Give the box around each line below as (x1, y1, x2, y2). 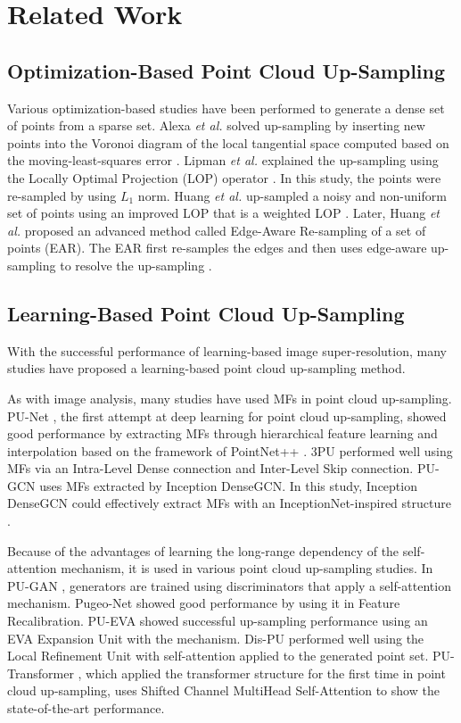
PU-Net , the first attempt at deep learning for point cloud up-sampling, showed (7, 406, 447, 425)
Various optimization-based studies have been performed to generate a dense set (7, 98, 445, 117)
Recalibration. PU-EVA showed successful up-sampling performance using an (7, 611, 428, 630)
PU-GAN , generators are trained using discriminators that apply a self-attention (7, 576, 451, 594)
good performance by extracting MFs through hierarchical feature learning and (7, 424, 438, 443)
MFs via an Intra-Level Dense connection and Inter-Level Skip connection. (7, 459, 414, 478)
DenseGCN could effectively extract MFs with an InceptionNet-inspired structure (7, 494, 451, 512)
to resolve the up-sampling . (60, 255, 212, 274)
